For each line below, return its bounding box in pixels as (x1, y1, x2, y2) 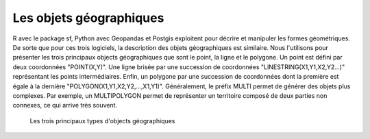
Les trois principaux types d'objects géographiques (29, 116, 175, 125)
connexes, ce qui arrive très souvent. (12, 101, 118, 110)
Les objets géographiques (12, 10, 164, 25)
